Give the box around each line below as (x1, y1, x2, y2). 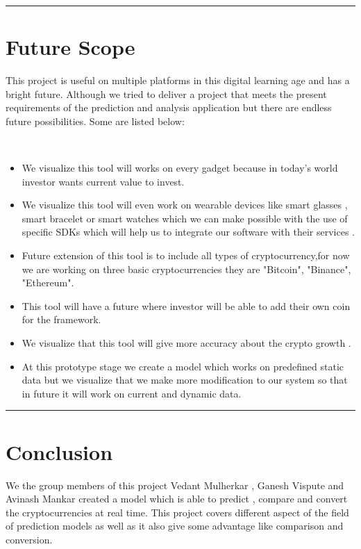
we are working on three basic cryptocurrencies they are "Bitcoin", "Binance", (22, 261, 351, 276)
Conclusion (6, 437, 113, 466)
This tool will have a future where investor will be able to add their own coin (22, 298, 351, 313)
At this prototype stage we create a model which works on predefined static (22, 359, 344, 373)
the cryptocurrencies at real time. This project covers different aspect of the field (6, 505, 349, 519)
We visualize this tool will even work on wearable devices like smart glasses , (22, 197, 348, 212)
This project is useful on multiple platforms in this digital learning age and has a (6, 73, 350, 88)
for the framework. (22, 312, 101, 327)
